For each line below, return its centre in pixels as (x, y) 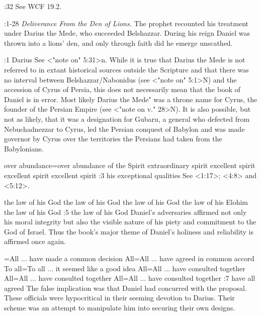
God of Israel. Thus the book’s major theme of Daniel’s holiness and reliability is (129, 231)
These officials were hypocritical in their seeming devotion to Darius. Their (119, 298)
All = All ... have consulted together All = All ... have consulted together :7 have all (130, 278)
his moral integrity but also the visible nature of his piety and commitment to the (130, 222)
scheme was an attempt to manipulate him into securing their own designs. (120, 308)
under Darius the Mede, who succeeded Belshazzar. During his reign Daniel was (127, 33)
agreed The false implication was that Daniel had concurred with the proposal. (125, 288)
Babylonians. (24, 148)
